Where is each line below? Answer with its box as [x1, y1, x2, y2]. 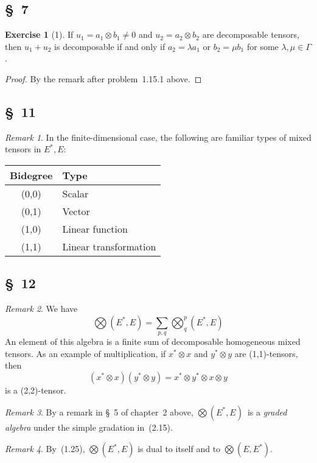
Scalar [62, 186, 89, 200]
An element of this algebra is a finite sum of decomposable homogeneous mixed [5, 335, 301, 348]
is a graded [247, 405, 287, 418]
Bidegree [10, 168, 53, 182]
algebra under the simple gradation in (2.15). [5, 420, 173, 433]
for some [246, 40, 279, 52]
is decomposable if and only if [54, 40, 165, 52]
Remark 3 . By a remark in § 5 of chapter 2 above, [5, 405, 193, 418]
